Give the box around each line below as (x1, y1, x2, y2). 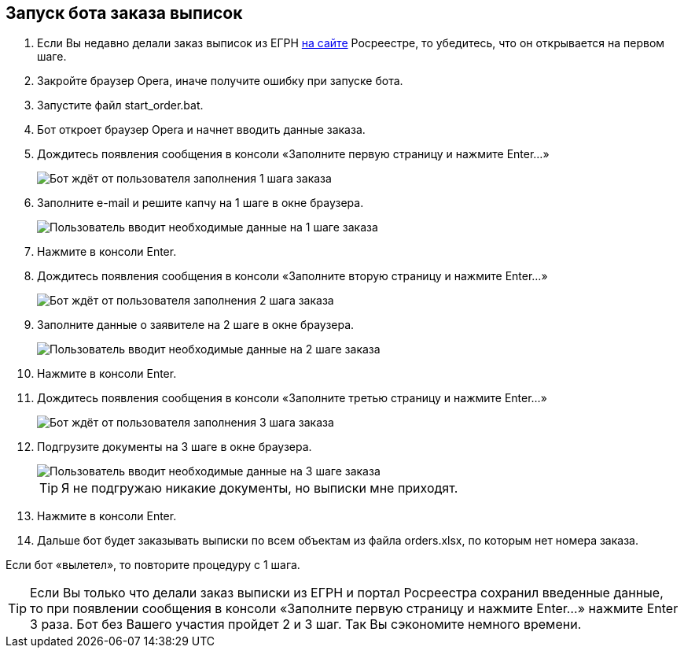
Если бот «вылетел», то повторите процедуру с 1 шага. (6, 558, 300, 572)
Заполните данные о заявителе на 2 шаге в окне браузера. (37, 318, 355, 332)
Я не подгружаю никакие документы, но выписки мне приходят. (61, 480, 458, 497)
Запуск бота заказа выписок (6, 3, 243, 23)
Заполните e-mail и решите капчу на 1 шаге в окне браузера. (37, 196, 364, 210)
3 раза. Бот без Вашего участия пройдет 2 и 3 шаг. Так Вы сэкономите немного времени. (30, 616, 582, 633)
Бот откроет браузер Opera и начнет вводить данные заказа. (37, 123, 366, 137)
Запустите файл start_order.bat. (37, 98, 204, 113)
